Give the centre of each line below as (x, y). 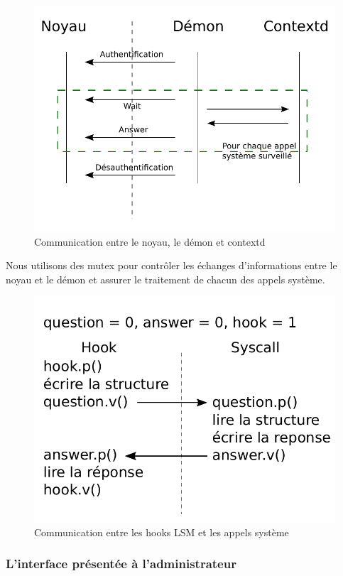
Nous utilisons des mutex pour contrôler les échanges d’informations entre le (171, 265)
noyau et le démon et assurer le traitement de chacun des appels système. (165, 279)
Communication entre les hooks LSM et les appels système (162, 532)
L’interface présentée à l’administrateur (121, 564)
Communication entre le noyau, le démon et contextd (150, 241)
